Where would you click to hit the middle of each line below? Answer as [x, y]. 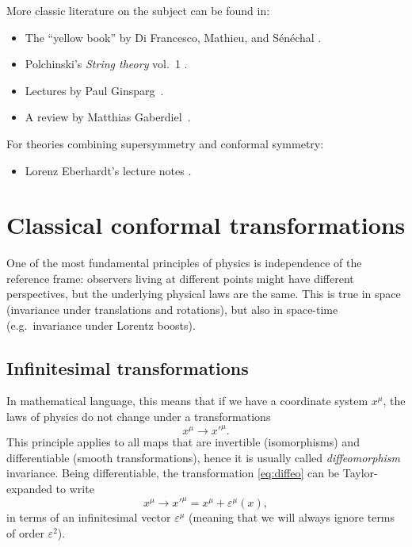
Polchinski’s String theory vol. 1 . [106, 64]
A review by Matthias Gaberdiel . [108, 117]
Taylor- [360, 473]
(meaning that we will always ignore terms [292, 517]
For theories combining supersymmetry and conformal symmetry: [165, 143]
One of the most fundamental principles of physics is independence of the [184, 263]
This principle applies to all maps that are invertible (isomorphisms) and [183, 442]
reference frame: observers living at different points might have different [180, 278]
